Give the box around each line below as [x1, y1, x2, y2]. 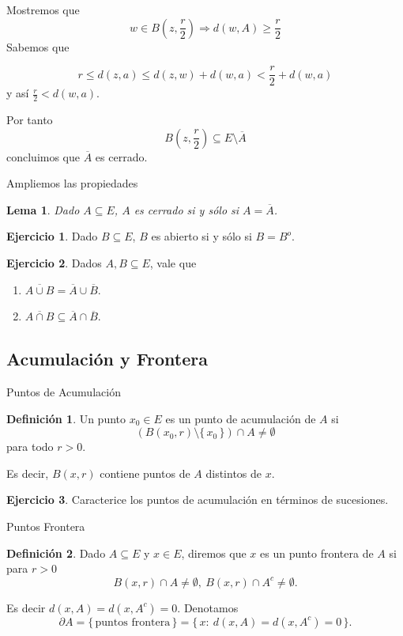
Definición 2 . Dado [6, 544, 106, 561]
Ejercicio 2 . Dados [6, 255, 102, 271]
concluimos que [6, 148, 81, 165]
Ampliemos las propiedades [6, 175, 138, 191]
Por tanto [6, 112, 53, 128]
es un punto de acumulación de [165, 410, 316, 426]
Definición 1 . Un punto [6, 410, 126, 426]
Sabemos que [6, 38, 70, 55]
